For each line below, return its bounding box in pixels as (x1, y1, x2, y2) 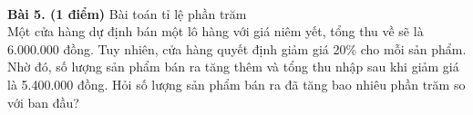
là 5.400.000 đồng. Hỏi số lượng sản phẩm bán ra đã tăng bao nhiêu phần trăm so (7, 74, 466, 93)
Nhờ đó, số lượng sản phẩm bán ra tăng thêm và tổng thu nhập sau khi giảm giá (7, 57, 459, 76)
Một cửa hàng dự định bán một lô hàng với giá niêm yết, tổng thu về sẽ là (7, 22, 424, 41)
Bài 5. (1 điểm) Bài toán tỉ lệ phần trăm (7, 4, 247, 23)
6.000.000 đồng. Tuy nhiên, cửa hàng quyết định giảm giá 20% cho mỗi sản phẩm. (7, 39, 467, 58)
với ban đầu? (7, 92, 79, 111)
